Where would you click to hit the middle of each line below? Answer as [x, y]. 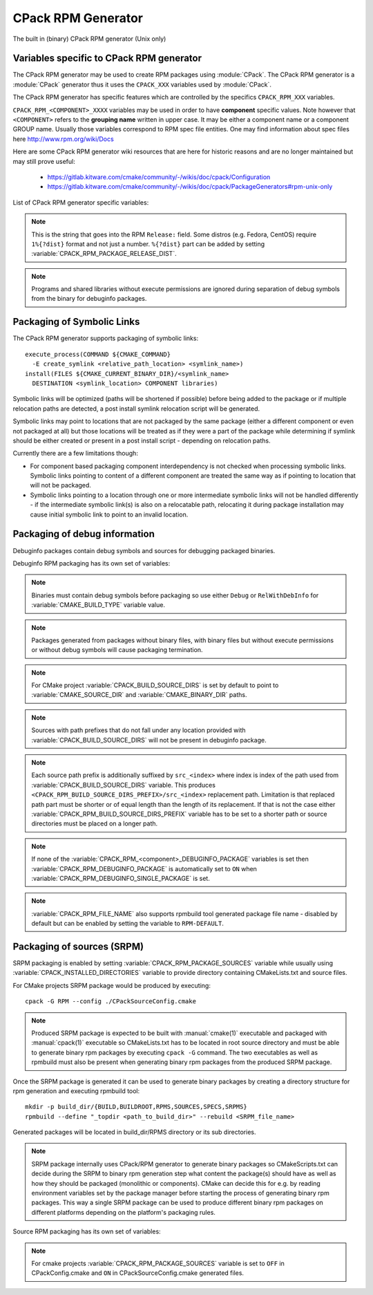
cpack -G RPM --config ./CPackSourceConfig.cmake [111, 1001]
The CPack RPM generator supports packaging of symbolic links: [106, 338]
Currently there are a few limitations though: [75, 454]
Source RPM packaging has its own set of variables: [87, 1231]
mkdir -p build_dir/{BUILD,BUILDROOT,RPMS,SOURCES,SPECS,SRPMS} [136, 1107]
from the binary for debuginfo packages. [89, 299]
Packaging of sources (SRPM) [78, 946]
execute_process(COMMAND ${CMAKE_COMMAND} [98, 354]
